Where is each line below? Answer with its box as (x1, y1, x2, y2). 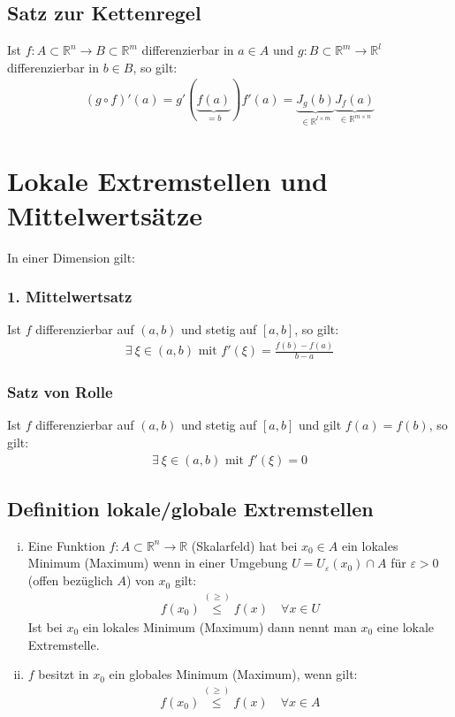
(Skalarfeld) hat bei (191, 536, 298, 554)
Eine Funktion (27, 536, 105, 554)
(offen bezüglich (27, 571, 113, 590)
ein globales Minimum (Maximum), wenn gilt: (109, 665, 358, 683)
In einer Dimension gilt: (7, 248, 135, 266)
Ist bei (27, 617, 63, 636)
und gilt (298, 416, 342, 434)
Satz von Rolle (7, 381, 113, 403)
